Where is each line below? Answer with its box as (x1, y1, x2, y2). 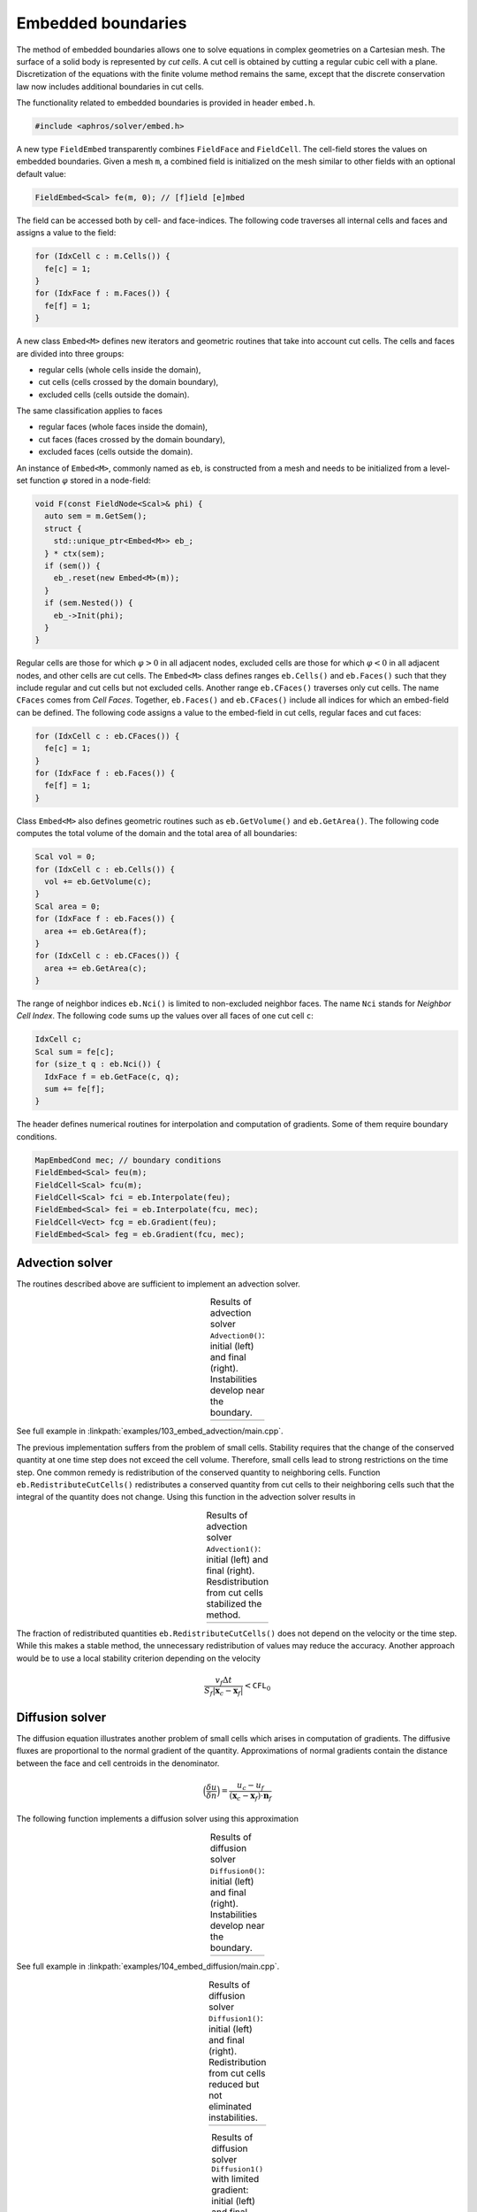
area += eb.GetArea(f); (44, 926, 148, 936)
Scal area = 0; (34, 901, 101, 911)
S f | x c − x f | (203, 1686, 244, 1698)
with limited (211, 2173, 260, 2185)
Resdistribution (206, 1575, 269, 1587)
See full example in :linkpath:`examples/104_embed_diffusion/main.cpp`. (16, 1961, 280, 1972)
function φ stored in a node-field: (29, 475, 151, 486)
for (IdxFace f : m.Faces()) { (34, 288, 171, 298)
